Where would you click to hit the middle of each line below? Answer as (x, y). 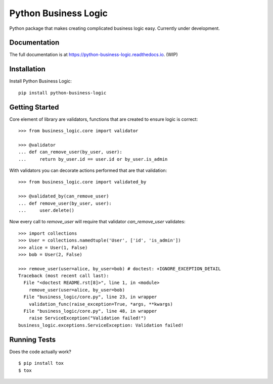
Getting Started (34, 107)
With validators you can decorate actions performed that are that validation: (88, 170)
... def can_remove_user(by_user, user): (70, 152)
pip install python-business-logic (62, 93)
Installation (27, 69)
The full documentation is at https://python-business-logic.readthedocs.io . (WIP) (94, 55)
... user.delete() (47, 210)
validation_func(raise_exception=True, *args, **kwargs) (101, 304)
